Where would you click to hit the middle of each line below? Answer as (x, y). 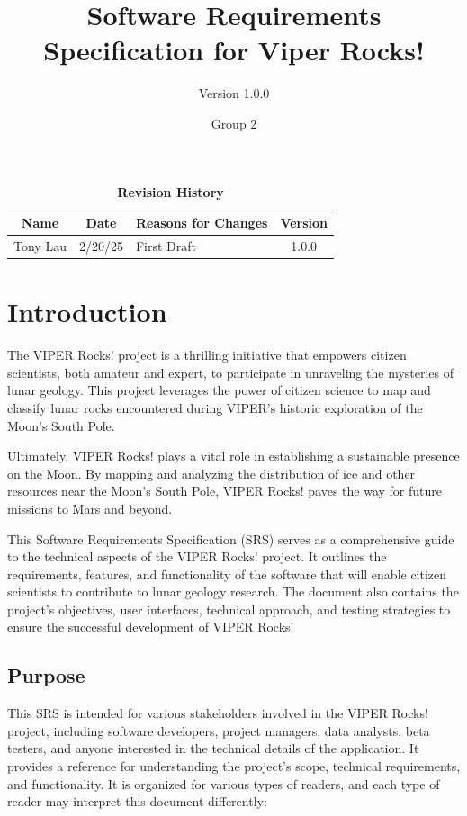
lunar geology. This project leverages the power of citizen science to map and (219, 390)
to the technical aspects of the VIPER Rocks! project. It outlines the (197, 556)
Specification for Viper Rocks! (234, 50)
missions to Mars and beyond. (90, 508)
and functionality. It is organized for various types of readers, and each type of (224, 783)
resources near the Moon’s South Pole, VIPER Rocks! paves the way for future (225, 491)
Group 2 (234, 123)
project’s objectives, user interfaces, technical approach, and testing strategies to (229, 609)
